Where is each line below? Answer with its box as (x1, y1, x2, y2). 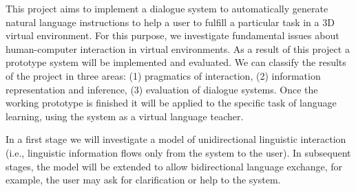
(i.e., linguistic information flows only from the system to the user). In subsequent (6, 145, 351, 159)
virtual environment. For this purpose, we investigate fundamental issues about (6, 28, 339, 43)
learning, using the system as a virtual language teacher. (6, 109, 244, 123)
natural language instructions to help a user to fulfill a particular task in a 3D (6, 14, 335, 29)
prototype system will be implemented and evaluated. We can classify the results (6, 55, 346, 69)
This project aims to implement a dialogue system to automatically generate (6, 1, 328, 15)
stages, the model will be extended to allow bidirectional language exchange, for (6, 159, 343, 173)
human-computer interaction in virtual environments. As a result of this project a (6, 41, 350, 56)
